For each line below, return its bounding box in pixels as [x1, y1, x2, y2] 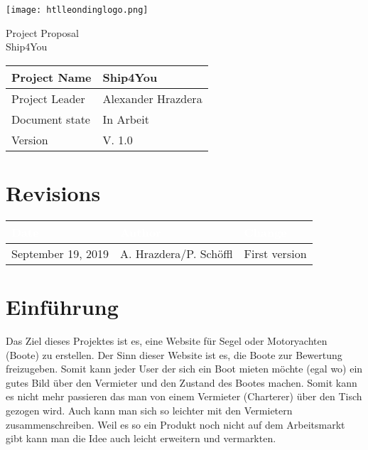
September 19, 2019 [11, 245, 109, 262]
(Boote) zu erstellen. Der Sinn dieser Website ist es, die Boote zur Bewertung [6, 347, 342, 362]
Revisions [6, 178, 101, 208]
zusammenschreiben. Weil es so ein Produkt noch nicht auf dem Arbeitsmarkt [6, 417, 345, 432]
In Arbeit [102, 110, 149, 127]
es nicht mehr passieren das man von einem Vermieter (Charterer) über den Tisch [6, 389, 362, 404]
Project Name [11, 68, 92, 85]
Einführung [6, 292, 119, 321]
